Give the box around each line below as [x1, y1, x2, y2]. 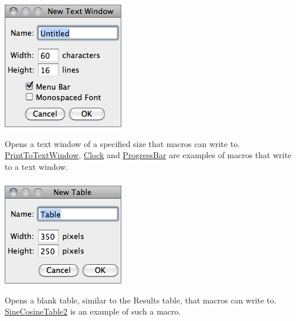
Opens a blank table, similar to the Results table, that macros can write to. [5, 293, 277, 306]
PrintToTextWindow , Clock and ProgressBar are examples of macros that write [5, 149, 291, 161]
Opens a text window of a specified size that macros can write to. [5, 137, 240, 149]
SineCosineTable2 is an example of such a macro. [5, 305, 181, 317]
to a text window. [5, 160, 69, 172]
